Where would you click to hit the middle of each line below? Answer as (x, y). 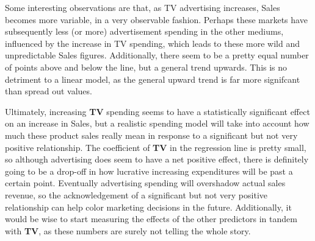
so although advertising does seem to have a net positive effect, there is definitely (157, 159)
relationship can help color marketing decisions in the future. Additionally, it (148, 207)
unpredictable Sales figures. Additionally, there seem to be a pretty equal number (157, 55)
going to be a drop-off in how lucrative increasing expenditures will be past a (149, 171)
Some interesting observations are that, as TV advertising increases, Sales (143, 7)
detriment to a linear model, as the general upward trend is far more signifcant (153, 79)
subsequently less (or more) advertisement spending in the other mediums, (144, 31)
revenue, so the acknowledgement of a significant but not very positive (136, 194)
